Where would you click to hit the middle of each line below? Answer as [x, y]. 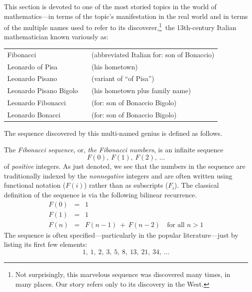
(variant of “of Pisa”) [123, 78]
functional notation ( [35, 185]
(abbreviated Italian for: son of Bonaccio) [153, 54]
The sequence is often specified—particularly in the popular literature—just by [121, 235]
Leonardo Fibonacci [37, 103]
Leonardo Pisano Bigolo [43, 90]
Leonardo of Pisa [32, 66]
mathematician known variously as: [56, 37]
